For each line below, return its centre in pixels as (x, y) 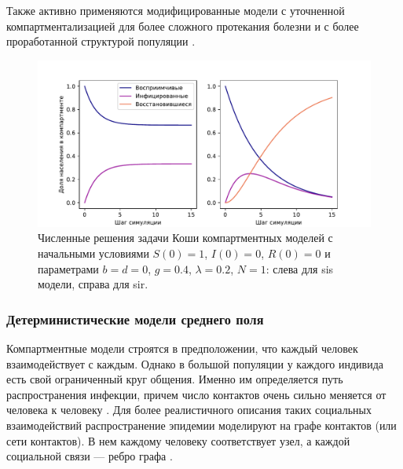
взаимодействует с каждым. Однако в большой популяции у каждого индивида (195, 363)
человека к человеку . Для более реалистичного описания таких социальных (189, 410)
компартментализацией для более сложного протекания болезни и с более (183, 26)
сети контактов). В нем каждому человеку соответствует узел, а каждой (178, 440)
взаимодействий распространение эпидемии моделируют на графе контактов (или (201, 425)
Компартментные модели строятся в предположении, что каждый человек (182, 348)
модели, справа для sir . (93, 284)
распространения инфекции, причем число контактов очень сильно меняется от (196, 394)
